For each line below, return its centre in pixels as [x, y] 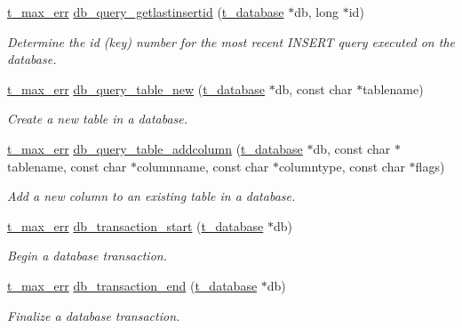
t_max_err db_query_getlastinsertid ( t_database [146, 12]
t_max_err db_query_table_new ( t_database [136, 88]
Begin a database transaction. [87, 256]
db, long [317, 12]
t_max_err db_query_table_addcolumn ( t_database [155, 148]
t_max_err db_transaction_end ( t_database [132, 285]
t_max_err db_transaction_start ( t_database [135, 225]
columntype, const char [342, 166]
